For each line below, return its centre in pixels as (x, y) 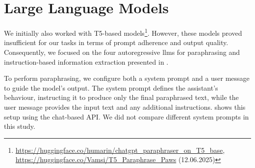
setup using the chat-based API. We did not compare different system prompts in (127, 116)
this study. (20, 126)
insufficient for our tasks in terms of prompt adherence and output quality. (116, 42)
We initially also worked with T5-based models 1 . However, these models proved (123, 32)
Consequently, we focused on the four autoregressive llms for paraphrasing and (122, 52)
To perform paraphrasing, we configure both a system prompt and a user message (127, 78)
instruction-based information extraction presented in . (86, 61)
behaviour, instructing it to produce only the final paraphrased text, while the (121, 97)
